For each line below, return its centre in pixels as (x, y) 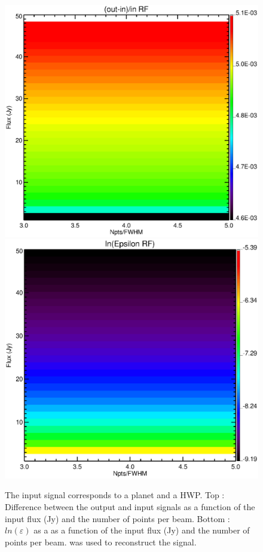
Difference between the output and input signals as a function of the (130, 506)
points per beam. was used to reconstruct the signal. (101, 542)
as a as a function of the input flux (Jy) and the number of (142, 530)
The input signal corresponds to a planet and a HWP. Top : (115, 495)
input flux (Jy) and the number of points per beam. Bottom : (117, 518)
